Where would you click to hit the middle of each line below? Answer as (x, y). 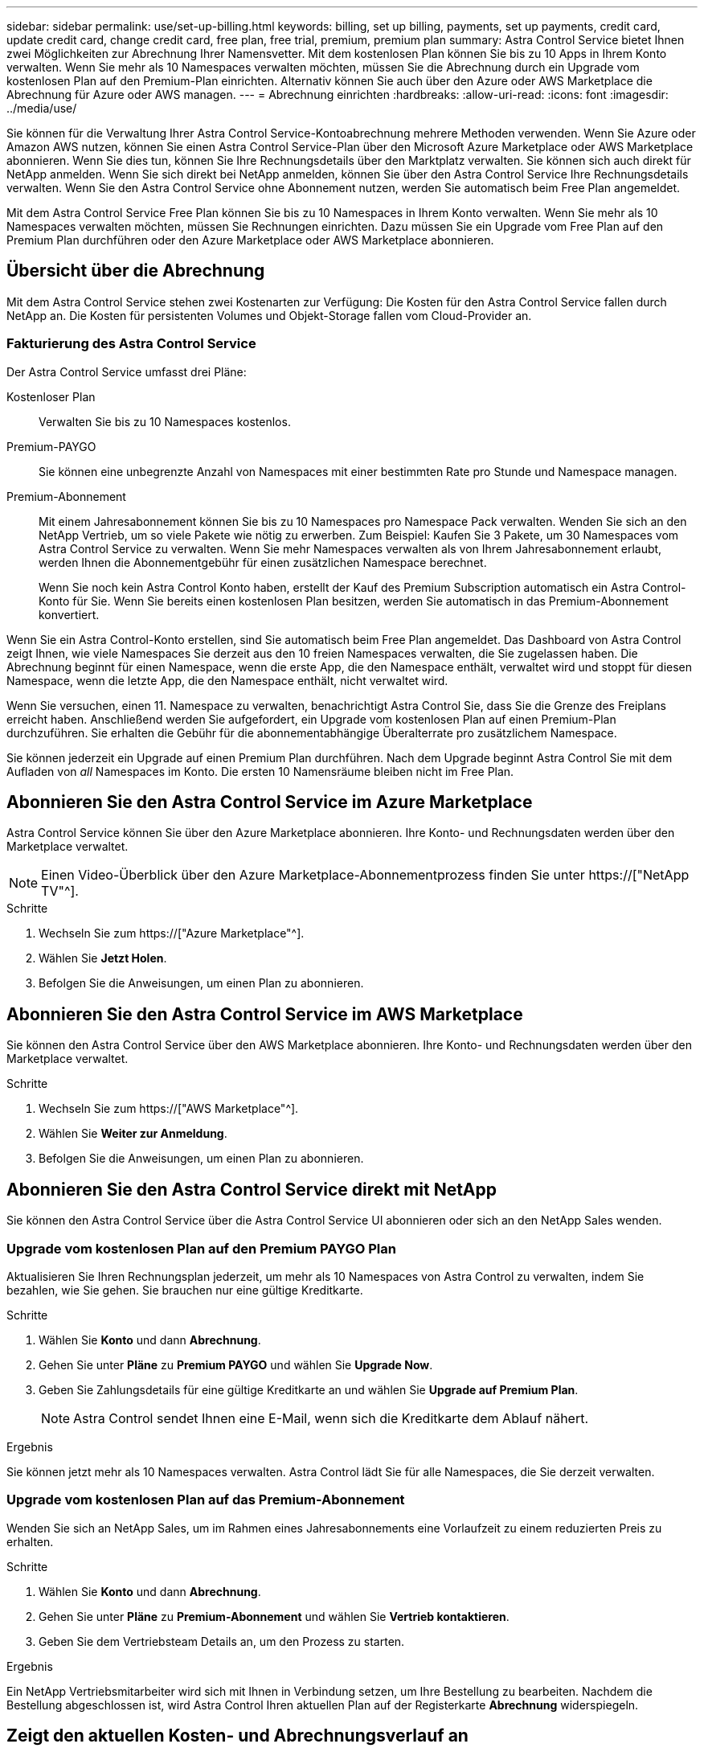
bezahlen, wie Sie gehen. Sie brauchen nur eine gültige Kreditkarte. (185, 1290)
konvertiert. (69, 614)
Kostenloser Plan (51, 396)
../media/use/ (42, 108)
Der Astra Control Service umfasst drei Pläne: (127, 371)
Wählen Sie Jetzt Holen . (103, 958)
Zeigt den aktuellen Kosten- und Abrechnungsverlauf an (237, 1736)
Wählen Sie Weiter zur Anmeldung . (133, 1134)
